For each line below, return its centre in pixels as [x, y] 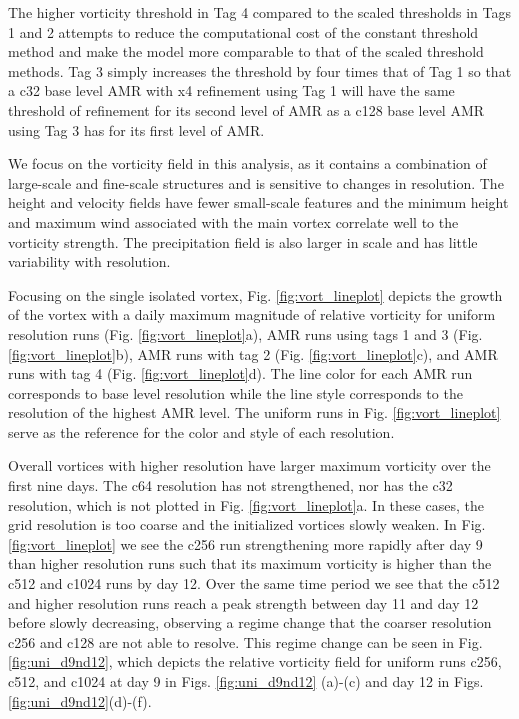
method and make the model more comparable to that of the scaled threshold [246, 51]
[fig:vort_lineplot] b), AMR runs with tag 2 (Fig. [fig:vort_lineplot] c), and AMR [253, 353]
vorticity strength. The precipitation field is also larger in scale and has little [243, 241]
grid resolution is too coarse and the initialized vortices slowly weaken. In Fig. [247, 524]
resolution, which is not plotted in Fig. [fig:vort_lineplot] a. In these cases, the [246, 504]
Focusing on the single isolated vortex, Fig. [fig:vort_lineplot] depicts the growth [255, 294]
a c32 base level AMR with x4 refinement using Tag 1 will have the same [231, 90]
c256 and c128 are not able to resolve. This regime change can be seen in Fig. [245, 641]
